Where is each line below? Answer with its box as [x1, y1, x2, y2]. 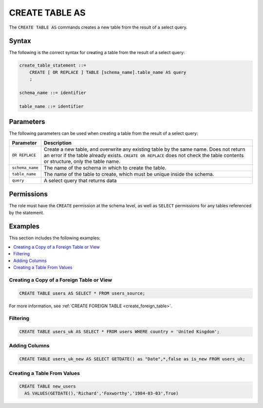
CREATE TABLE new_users [19, 384, 76, 389]
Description [44, 139, 72, 146]
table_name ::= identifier [19, 104, 84, 109]
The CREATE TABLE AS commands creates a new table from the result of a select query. [9, 24, 188, 30]
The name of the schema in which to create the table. [44, 164, 167, 171]
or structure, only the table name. [44, 158, 120, 165]
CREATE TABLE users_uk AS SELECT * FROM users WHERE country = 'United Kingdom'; [19, 329, 220, 335]
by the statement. [9, 210, 44, 215]
